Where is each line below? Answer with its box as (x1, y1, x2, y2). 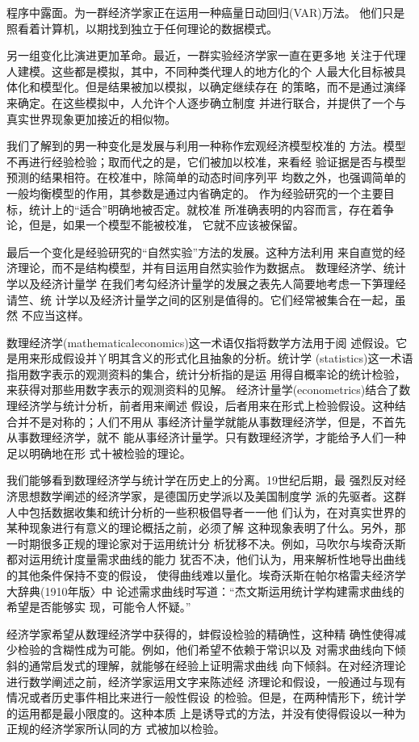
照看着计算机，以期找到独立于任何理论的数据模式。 (6, 19, 278, 36)
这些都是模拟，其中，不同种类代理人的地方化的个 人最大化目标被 (51, 62, 395, 79)
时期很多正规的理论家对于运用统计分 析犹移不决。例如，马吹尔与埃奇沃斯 (17, 534, 406, 551)
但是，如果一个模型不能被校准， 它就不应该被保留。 (28, 216, 304, 233)
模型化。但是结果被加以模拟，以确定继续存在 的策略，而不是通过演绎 (40, 78, 406, 95)
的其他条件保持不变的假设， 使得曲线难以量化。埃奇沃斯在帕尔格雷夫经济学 (6, 567, 406, 583)
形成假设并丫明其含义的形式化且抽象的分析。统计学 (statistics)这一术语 (40, 350, 413, 367)
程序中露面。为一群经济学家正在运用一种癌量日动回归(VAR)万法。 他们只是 (6, 4, 405, 20)
